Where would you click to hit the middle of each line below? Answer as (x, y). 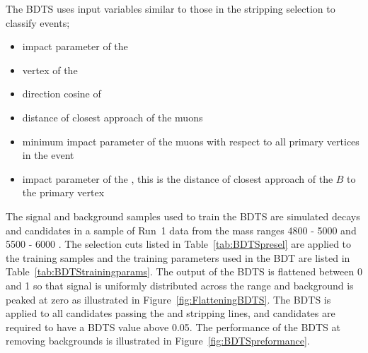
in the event (48, 155)
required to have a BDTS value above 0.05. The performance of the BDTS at (173, 327)
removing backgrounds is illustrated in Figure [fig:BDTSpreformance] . (158, 341)
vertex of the (50, 70)
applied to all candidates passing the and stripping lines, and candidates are (171, 313)
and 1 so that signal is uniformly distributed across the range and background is (180, 285)
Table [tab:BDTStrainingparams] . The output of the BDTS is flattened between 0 (184, 271)
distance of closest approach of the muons (113, 117)
